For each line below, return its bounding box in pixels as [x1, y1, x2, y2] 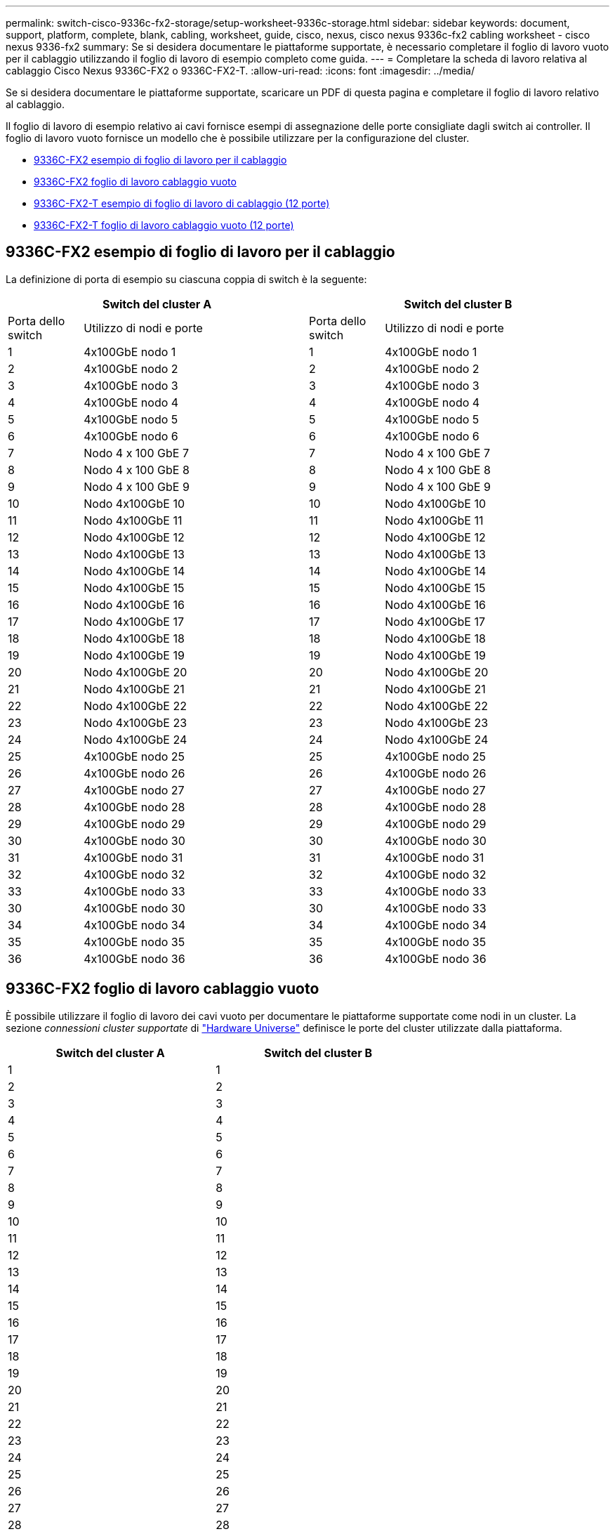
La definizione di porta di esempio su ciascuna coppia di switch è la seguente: [6, 273, 367, 285]
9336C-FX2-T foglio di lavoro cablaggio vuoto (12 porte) [34, 219, 294, 231]
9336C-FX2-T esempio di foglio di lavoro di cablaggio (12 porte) [34, 197, 330, 209]
